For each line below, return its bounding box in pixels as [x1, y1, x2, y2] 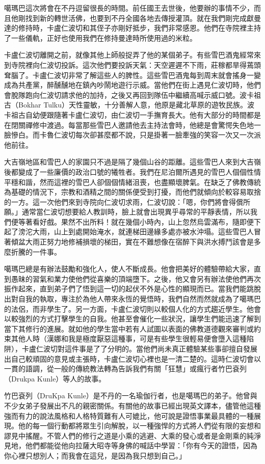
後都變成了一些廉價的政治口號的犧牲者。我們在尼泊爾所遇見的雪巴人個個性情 [4, 166, 261, 177]
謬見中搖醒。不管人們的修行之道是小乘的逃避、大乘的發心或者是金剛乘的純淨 [4, 430, 261, 441]
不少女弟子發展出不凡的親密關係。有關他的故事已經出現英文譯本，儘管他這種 [4, 400, 261, 411]
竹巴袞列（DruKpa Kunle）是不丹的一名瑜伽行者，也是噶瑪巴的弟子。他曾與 [4, 390, 257, 401]
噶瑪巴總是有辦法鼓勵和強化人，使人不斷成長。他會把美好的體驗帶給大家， [4, 263, 254, 274]
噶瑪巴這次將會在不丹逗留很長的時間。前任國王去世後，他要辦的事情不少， [4, 3, 254, 13]
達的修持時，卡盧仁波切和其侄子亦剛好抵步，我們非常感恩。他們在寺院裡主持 [4, 22, 261, 33]
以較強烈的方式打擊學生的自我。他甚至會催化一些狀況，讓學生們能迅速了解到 [4, 313, 261, 324]
